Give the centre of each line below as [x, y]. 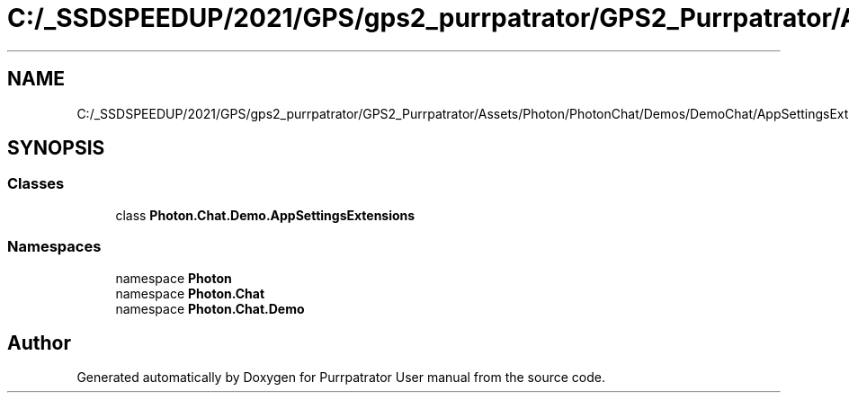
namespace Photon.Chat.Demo [210, 308]
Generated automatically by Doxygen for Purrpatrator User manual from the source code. [341, 378]
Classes [36, 184]
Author [39, 342]
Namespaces [54, 247]
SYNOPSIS [56, 148]
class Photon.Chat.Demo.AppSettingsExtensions [265, 215]
